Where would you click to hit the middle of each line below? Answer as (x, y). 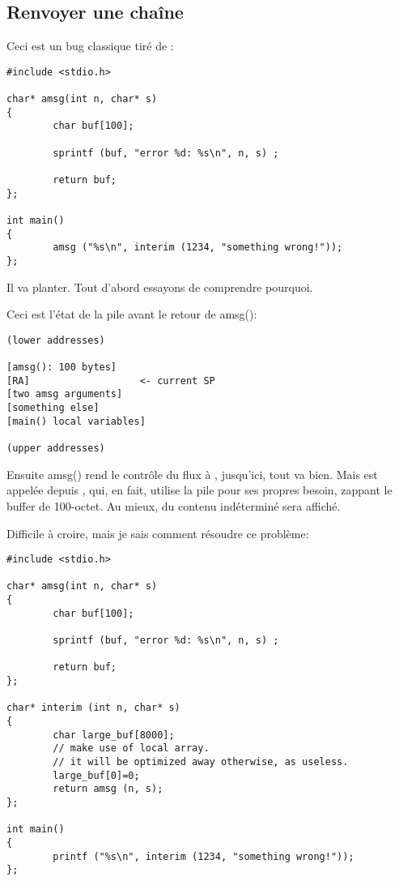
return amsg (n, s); (108, 789)
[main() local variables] (76, 421)
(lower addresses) (56, 340)
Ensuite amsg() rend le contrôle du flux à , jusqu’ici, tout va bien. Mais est (192, 474)
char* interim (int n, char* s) (93, 708)
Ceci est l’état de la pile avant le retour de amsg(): (132, 314)
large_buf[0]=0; (96, 775)
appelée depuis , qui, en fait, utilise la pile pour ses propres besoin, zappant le (199, 490)
